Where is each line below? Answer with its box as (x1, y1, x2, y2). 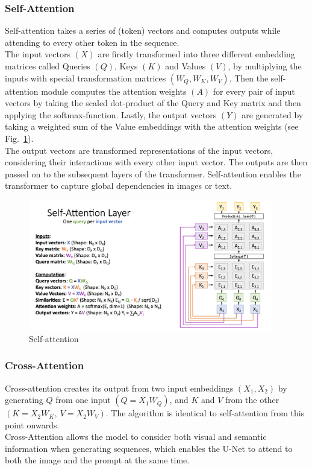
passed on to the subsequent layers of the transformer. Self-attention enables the (5, 167, 301, 180)
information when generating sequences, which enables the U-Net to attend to (5, 442, 293, 454)
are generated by (242, 108, 304, 121)
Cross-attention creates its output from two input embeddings (5, 381, 234, 394)
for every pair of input (213, 84, 295, 97)
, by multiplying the (228, 60, 302, 72)
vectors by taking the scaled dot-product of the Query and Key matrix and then (5, 97, 301, 109)
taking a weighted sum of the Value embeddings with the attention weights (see (5, 120, 299, 133)
